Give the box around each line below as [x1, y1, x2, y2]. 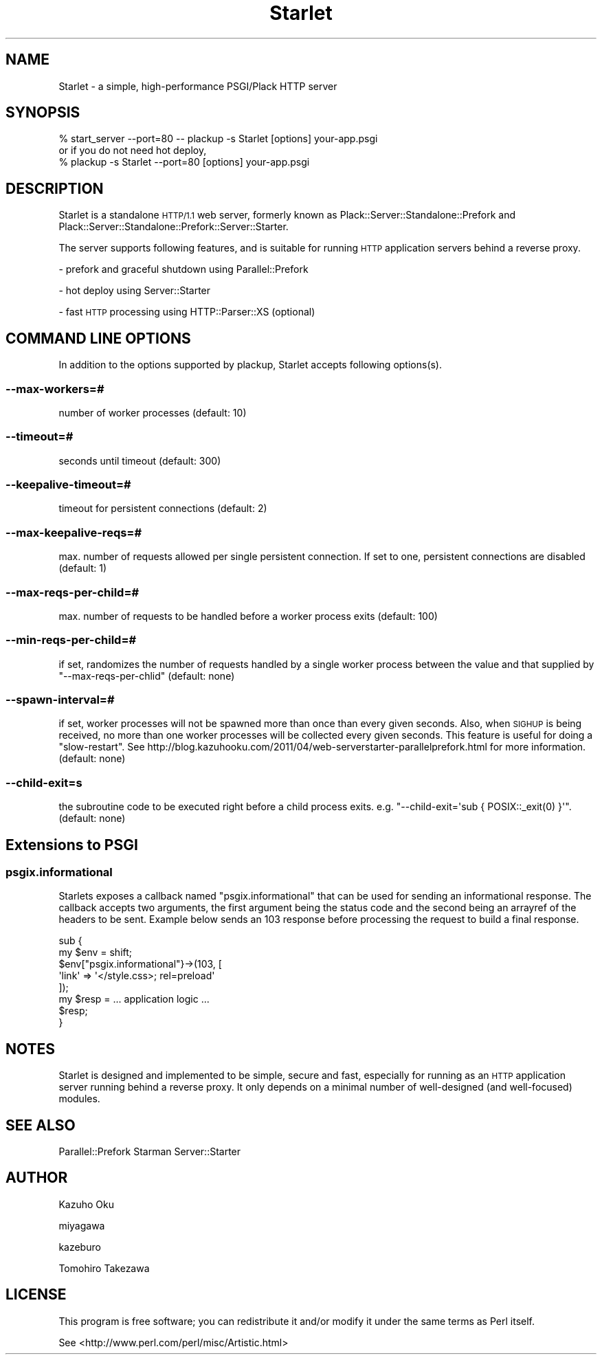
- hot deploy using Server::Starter [58, 285, 211, 297]
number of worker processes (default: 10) [58, 406, 247, 419]
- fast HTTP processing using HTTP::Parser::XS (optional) [58, 306, 315, 318]
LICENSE [5, 1286, 67, 1304]
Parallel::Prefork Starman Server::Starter [58, 1146, 241, 1158]
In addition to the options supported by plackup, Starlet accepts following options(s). [58, 359, 443, 371]
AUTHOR [5, 1169, 68, 1187]
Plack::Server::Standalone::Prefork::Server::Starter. [58, 221, 289, 233]
